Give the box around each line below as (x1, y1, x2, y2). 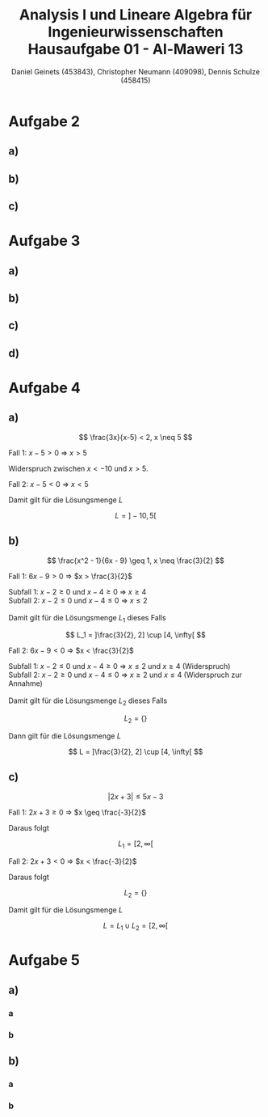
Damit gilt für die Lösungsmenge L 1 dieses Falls (8, 612, 167, 624)
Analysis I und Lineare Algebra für (19, 6, 253, 24)
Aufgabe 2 (8, 112, 81, 130)
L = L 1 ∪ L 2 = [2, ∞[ (103, 920, 169, 933)
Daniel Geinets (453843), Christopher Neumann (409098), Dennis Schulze (10, 66, 261, 76)
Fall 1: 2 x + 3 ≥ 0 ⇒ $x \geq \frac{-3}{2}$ (8, 807, 147, 817)
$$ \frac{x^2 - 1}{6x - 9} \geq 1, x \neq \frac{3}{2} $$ (47, 556, 224, 565)
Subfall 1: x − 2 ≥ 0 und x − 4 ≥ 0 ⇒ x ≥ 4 (8, 586, 147, 596)
